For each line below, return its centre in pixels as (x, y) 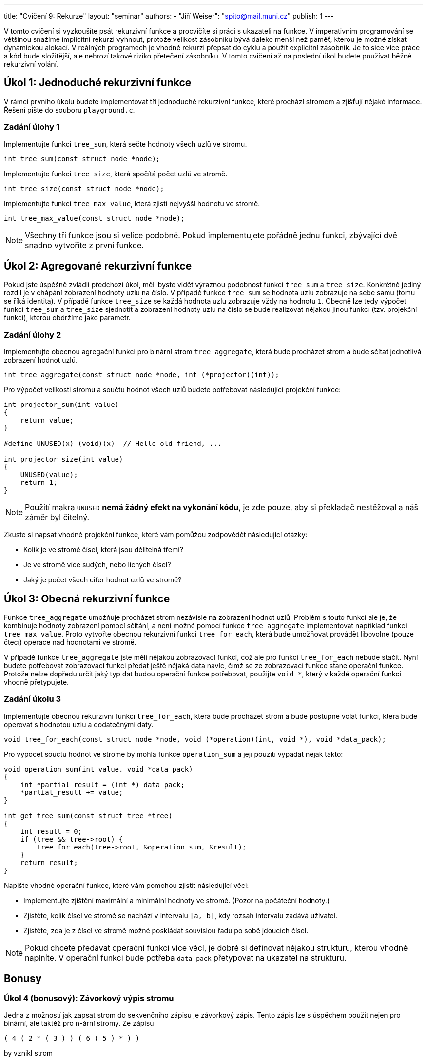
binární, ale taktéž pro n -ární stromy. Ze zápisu (79, 1023)
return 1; (39, 483)
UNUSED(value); (49, 475)
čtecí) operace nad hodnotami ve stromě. (70, 642)
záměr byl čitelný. (57, 517)
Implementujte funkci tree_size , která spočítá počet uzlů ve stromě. (116, 174)
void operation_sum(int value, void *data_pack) (98, 769)
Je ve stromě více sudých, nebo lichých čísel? (97, 565)
